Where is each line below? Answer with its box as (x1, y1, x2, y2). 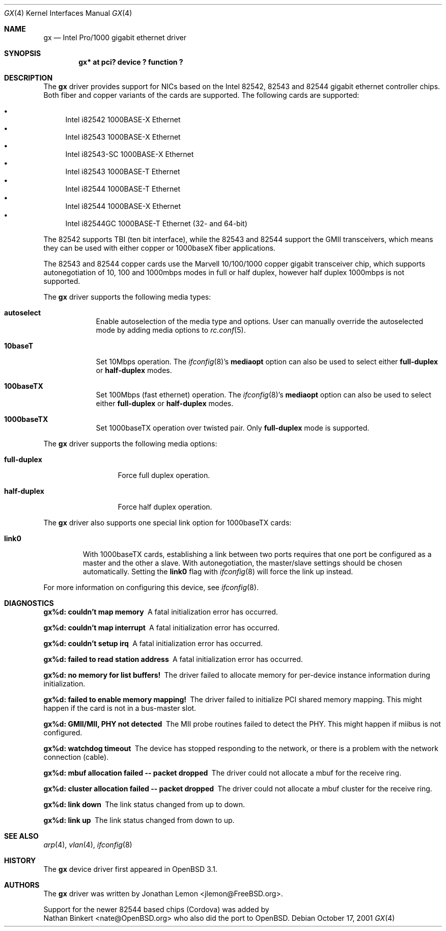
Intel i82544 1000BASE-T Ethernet (65, 184, 181, 193)
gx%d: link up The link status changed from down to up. (43, 816, 235, 824)
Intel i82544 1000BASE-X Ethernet (65, 202, 181, 210)
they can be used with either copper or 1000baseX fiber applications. (43, 244, 275, 252)
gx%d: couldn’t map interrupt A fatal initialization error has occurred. (43, 623, 280, 632)
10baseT (4, 341, 33, 350)
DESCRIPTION (4, 73, 53, 82)
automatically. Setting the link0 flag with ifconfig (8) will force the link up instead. (82, 567, 353, 576)
